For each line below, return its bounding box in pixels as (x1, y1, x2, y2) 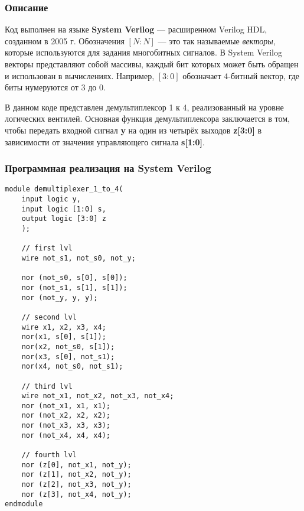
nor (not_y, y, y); (21, 293, 98, 302)
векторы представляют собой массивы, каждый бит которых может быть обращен (5, 58, 299, 70)
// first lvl (21, 244, 73, 253)
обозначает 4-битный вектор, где (182, 69, 300, 82)
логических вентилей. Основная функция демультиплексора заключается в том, (5, 112, 290, 125)
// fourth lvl (21, 451, 77, 460)
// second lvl (21, 313, 77, 321)
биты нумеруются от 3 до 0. (5, 81, 106, 93)
